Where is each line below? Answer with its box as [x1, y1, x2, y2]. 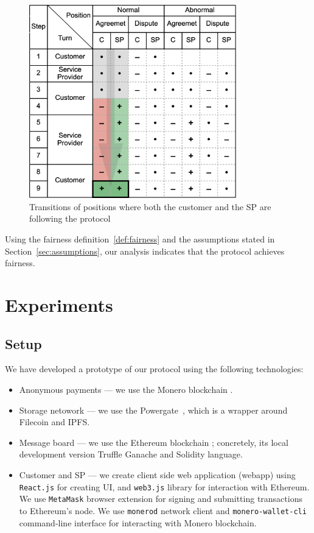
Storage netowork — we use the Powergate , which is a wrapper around [19, 403, 288, 416]
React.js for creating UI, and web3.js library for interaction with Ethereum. [19, 480, 310, 493]
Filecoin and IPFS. [19, 415, 90, 428]
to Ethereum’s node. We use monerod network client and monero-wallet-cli [19, 504, 307, 517]
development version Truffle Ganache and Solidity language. [19, 448, 243, 461]
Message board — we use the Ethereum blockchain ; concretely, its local [19, 436, 288, 448]
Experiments [5, 292, 113, 317]
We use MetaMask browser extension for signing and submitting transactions [19, 492, 302, 505]
